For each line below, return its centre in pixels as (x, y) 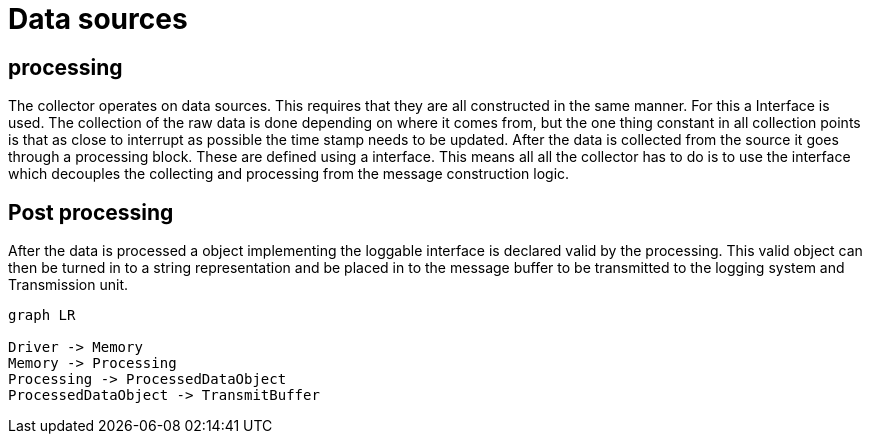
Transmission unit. (68, 285)
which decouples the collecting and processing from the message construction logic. (289, 174)
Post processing (91, 212)
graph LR (42, 315)
